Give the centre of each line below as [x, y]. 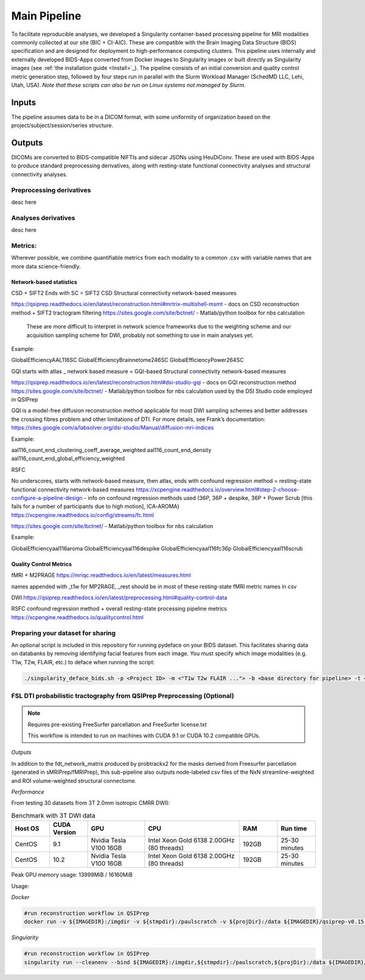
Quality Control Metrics [42, 564]
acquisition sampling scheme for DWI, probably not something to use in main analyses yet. [140, 335]
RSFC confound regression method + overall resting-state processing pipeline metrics [119, 609]
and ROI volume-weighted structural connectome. [74, 780]
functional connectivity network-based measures [73, 489]
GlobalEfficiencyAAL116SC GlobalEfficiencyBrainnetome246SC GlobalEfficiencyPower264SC [127, 360]
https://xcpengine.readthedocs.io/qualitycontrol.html [78, 617]
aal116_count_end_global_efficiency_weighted [68, 459]
